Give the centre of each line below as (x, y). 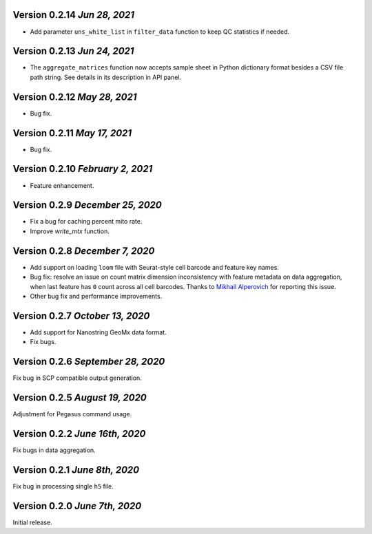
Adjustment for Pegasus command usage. (72, 414)
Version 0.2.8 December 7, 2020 (84, 251)
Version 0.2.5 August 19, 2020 (80, 397)
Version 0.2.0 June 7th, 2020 (77, 506)
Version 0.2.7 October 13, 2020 (81, 316)
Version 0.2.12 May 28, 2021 (75, 97)
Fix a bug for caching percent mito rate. (86, 222)
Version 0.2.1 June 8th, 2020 (76, 470)
